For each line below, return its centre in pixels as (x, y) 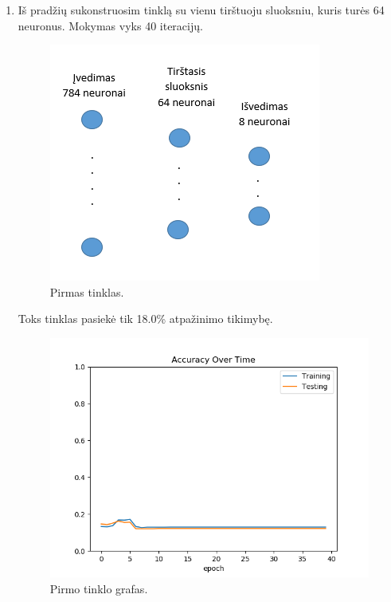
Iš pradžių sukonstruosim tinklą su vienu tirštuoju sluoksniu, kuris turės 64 (201, 10)
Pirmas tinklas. (87, 291)
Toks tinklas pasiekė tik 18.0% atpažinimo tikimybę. (145, 319)
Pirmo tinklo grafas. (99, 588)
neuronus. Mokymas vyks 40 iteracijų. (110, 25)
